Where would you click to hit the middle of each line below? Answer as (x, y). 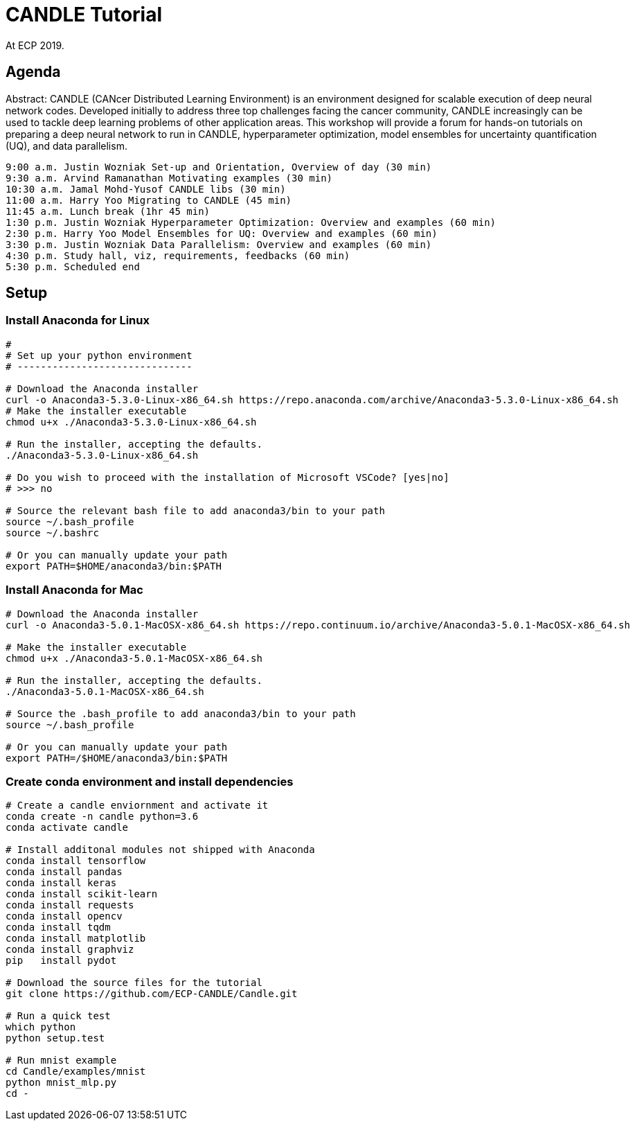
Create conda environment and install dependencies (150, 781)
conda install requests (70, 905)
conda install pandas (64, 872)
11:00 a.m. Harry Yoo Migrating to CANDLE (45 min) (149, 200)
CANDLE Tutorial (84, 15)
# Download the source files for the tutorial (134, 983)
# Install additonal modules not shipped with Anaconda (160, 850)
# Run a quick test (58, 1016)
